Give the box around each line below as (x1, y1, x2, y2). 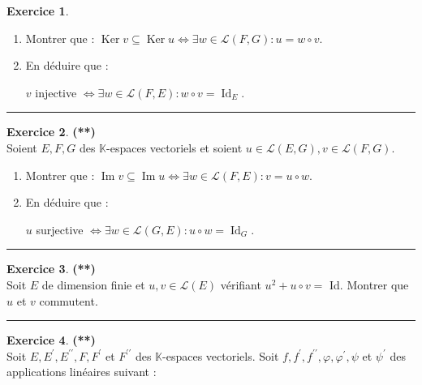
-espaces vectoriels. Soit (162, 347, 279, 364)
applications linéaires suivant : (6, 363, 157, 380)
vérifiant (220, 276, 261, 293)
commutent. (39, 292, 98, 309)
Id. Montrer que (329, 276, 409, 293)
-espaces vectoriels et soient (106, 139, 243, 156)
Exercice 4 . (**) (6, 332, 96, 349)
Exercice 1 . (6, 2, 69, 19)
